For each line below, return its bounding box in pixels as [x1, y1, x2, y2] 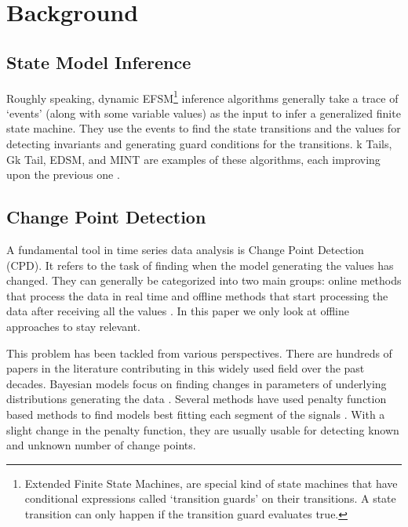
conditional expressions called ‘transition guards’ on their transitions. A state [24, 490, 396, 507]
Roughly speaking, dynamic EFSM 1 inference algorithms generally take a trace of [6, 87, 399, 106]
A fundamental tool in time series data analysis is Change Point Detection [6, 242, 364, 257]
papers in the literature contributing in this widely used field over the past [6, 360, 365, 376]
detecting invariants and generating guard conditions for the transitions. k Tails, [6, 136, 392, 152]
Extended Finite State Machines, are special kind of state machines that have [24, 474, 398, 491]
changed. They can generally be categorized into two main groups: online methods [6, 272, 402, 289]
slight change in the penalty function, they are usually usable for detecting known [6, 421, 399, 438]
